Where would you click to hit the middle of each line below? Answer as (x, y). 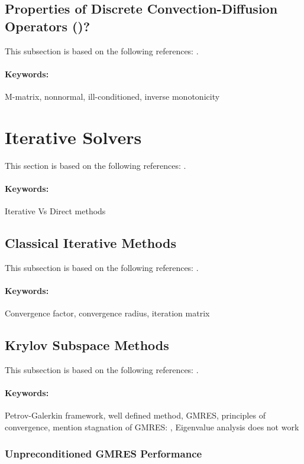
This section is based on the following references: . (96, 165)
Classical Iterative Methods (90, 243)
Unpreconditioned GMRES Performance (104, 453)
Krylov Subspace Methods (87, 345)
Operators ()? (48, 26)
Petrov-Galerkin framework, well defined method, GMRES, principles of (135, 415)
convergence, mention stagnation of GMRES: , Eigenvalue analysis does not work (152, 427)
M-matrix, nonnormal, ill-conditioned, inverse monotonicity (112, 96)
